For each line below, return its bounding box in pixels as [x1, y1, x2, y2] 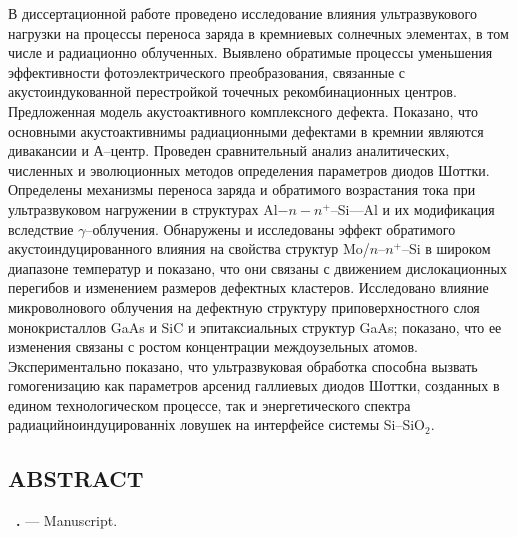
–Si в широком [401, 238, 491, 259]
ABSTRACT [8, 463, 144, 494]
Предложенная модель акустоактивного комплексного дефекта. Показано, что [8, 100, 479, 121]
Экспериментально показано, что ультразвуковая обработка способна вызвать [8, 355, 478, 376]
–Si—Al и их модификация [330, 198, 495, 219]
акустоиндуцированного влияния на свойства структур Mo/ [8, 238, 370, 259]
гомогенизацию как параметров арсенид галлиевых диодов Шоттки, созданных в [8, 375, 500, 396]
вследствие [8, 218, 74, 239]
